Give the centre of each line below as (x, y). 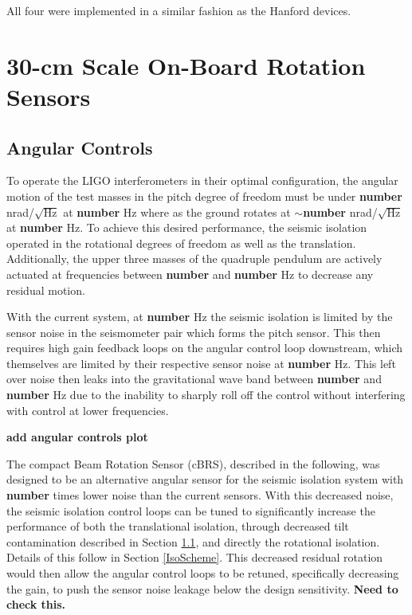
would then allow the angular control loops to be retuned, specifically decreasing (203, 573)
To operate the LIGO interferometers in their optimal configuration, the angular (202, 180)
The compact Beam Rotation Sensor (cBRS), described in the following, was (193, 463)
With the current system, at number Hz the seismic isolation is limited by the (200, 317)
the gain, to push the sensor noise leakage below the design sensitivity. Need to (202, 588)
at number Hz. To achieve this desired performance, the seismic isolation (187, 227)
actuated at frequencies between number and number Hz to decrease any (190, 274)
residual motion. (46, 290)
